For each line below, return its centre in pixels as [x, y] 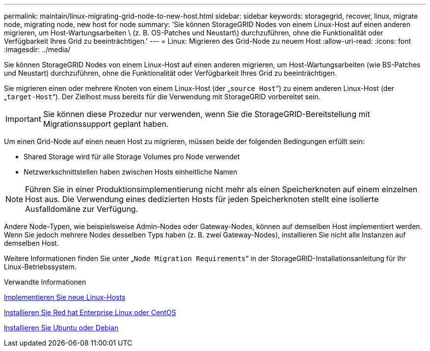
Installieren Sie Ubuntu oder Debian [61, 328]
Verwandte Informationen [45, 282]
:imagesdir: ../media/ [37, 49]
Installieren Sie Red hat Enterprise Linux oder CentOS [90, 312]
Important [23, 119]
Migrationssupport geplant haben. [106, 124]
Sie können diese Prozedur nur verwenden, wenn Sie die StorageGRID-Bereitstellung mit [206, 114]
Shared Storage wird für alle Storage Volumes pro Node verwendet [132, 157]
